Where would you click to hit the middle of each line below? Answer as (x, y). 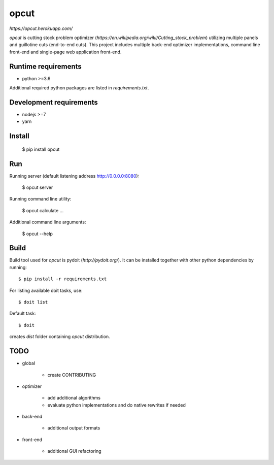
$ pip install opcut (41, 149)
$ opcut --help (37, 234)
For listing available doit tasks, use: (46, 290)
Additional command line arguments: (48, 222)
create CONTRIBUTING (72, 375)
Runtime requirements (46, 66)
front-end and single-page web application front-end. (65, 52)
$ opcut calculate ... (43, 210)
